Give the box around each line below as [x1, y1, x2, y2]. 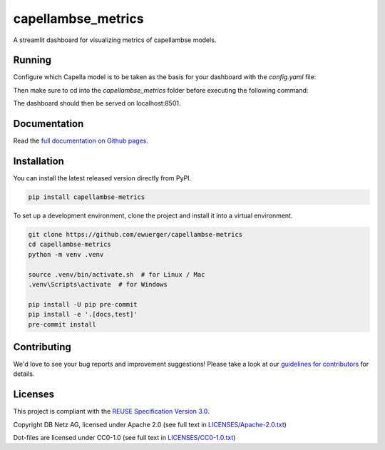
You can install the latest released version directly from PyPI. [13, 174, 192, 183]
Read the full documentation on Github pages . [13, 136, 149, 145]
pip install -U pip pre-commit [28, 300, 138, 308]
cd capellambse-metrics [28, 240, 112, 249]
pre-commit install [28, 320, 96, 328]
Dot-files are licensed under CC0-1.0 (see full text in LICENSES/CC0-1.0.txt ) [13, 434, 236, 442]
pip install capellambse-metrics [28, 193, 145, 201]
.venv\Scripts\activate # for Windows [28, 280, 168, 288]
